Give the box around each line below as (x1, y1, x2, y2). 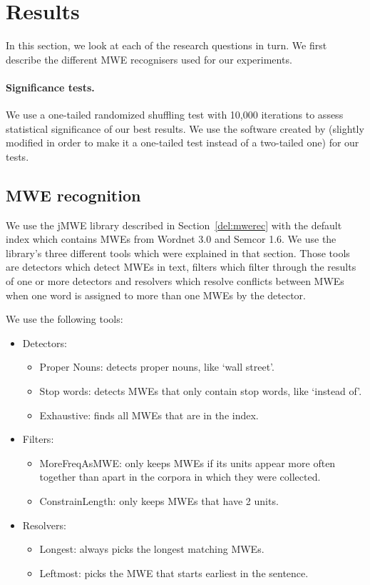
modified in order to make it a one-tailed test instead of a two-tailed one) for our (6, 135, 359, 150)
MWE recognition (6, 184, 141, 206)
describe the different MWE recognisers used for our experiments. (6, 51, 292, 66)
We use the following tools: (6, 311, 123, 326)
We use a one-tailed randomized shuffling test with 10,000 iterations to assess (6, 107, 344, 122)
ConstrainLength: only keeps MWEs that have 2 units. (39, 494, 279, 508)
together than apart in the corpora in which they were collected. (39, 469, 321, 484)
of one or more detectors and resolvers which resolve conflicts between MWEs (6, 274, 344, 289)
